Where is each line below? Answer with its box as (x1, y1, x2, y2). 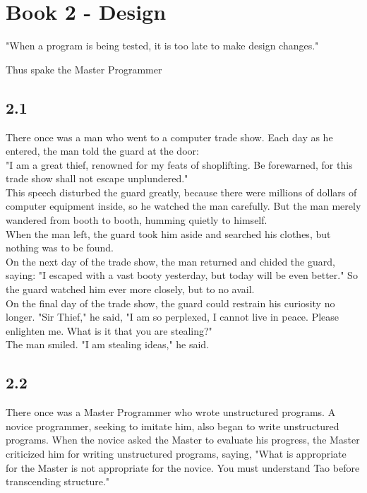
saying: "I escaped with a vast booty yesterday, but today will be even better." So (6, 268, 358, 283)
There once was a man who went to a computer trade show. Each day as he (6, 129, 333, 144)
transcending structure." (6, 474, 110, 489)
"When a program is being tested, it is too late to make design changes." (6, 38, 319, 53)
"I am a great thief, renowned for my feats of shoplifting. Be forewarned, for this (6, 157, 353, 172)
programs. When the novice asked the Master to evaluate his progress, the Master (6, 432, 360, 447)
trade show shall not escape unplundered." (6, 171, 188, 186)
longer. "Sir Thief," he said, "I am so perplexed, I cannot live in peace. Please (6, 309, 339, 324)
